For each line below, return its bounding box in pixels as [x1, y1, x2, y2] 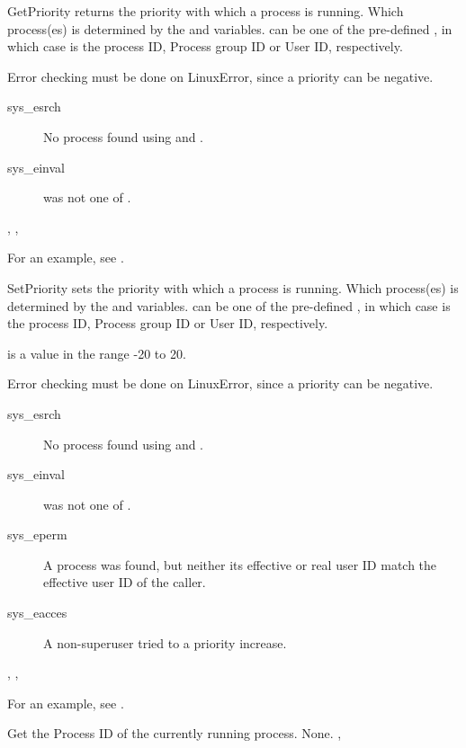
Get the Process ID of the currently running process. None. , [7, 724, 342, 743]
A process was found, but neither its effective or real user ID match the [43, 555, 437, 574]
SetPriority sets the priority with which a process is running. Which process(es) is [7, 278, 459, 297]
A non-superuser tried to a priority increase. [43, 633, 287, 652]
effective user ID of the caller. [43, 573, 206, 592]
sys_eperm [7, 525, 67, 544]
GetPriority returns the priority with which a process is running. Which [7, 2, 404, 20]
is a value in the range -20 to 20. [7, 343, 186, 362]
